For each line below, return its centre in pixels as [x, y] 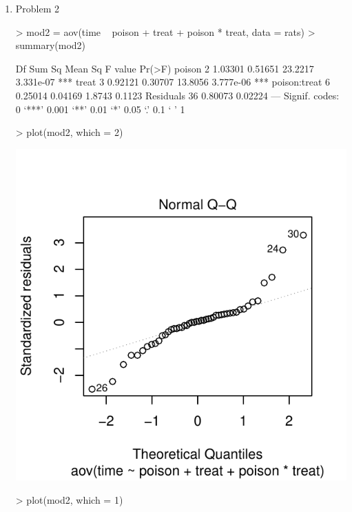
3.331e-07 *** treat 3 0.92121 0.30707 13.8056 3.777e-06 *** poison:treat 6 [173, 82]
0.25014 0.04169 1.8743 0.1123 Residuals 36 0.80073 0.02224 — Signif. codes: [177, 95]
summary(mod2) [51, 45]
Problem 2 [38, 8]
